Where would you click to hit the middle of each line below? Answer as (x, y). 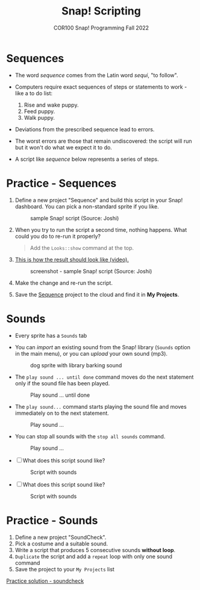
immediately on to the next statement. (62, 413)
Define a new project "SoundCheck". (61, 537)
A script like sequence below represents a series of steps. (87, 159)
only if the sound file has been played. (62, 383)
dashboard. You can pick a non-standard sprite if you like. (87, 206)
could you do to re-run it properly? (58, 236)
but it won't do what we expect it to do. (64, 147)
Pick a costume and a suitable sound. (61, 544)
